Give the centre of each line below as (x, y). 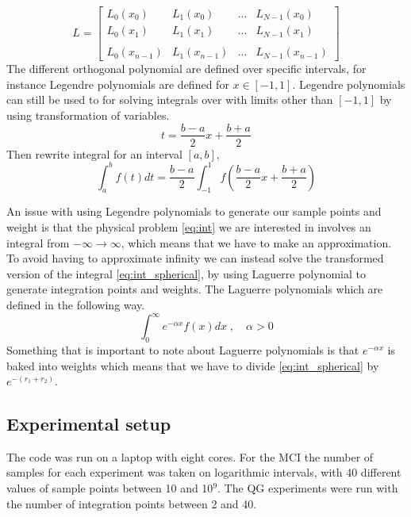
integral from (38, 242)
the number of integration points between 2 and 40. (132, 503)
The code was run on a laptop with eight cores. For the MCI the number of (190, 456)
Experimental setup (89, 424)
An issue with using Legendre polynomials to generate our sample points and (194, 211)
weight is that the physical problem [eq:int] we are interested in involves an (189, 227)
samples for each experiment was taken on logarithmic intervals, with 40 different (204, 472)
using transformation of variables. (88, 115)
